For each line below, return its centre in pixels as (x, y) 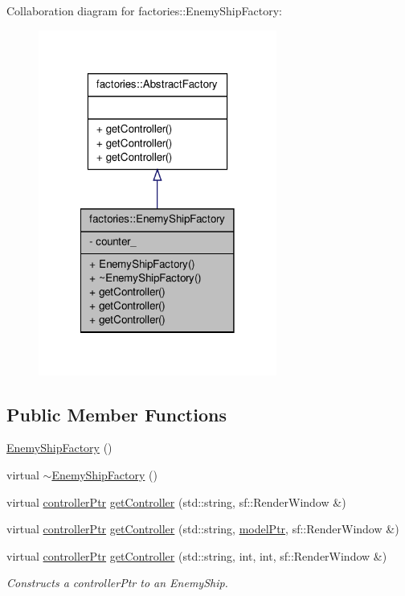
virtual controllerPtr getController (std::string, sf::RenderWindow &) (176, 501)
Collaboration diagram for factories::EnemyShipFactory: (144, 10)
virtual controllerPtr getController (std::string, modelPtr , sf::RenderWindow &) (203, 529)
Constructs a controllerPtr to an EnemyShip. (117, 583)
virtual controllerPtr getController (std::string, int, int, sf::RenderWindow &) (197, 555)
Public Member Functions (117, 414)
